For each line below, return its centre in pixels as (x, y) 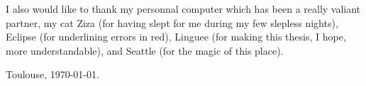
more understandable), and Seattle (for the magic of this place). (145, 50)
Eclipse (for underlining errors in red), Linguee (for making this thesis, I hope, (176, 37)
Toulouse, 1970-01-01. (52, 74)
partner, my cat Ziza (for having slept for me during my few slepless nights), (172, 22)
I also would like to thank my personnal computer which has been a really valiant (183, 9)
